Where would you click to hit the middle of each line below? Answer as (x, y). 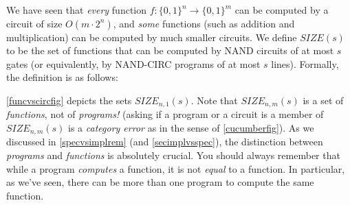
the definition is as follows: (62, 77)
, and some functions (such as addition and (204, 23)
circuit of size (34, 23)
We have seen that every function (77, 10)
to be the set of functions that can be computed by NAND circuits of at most (170, 50)
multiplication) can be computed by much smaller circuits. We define (152, 37)
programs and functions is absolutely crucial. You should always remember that (173, 155)
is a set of (323, 100)
